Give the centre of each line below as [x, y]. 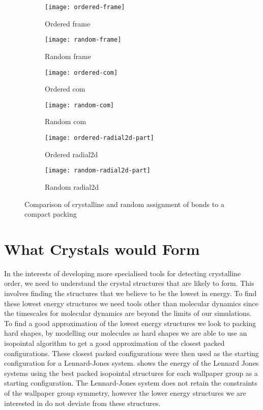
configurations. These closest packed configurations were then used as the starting [131, 353]
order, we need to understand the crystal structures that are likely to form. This [129, 283]
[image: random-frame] [83, 40]
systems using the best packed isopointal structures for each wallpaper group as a [131, 373]
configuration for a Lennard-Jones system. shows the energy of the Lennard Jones [131, 363]
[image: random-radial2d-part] [98, 171]
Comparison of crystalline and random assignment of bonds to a [124, 204]
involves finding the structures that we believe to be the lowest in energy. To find [130, 293]
